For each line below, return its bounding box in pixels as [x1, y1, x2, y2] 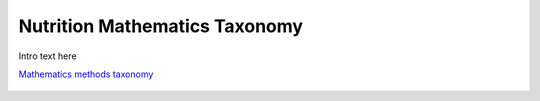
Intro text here [18, 50, 77, 62]
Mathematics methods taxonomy [18, 68, 154, 80]
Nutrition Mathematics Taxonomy [18, 15, 304, 37]
